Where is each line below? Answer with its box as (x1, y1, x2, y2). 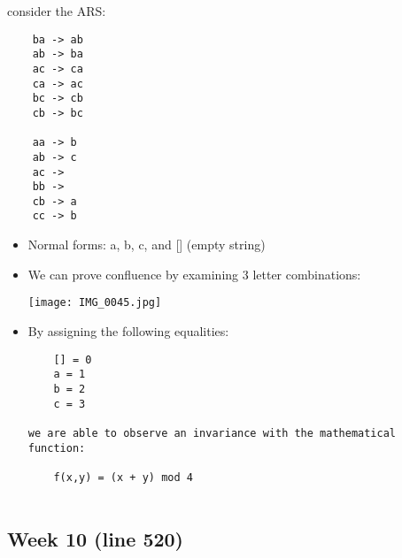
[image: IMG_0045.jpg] (27, 296, 162, 310)
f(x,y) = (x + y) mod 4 (53, 470, 193, 484)
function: (27, 441, 86, 455)
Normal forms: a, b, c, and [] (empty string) (27, 235, 266, 254)
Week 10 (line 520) (7, 524, 183, 552)
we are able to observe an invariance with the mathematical (27, 426, 397, 440)
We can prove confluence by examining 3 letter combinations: (27, 264, 361, 283)
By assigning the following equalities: (27, 321, 229, 340)
